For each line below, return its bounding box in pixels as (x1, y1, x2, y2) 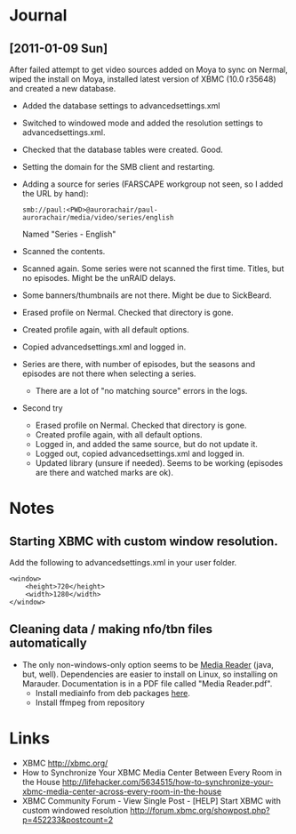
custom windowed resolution (21, 805, 129, 815)
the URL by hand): (21, 188, 89, 198)
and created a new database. (9, 84, 116, 93)
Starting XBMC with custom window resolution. (9, 533, 278, 549)
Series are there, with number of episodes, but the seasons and (21, 359, 256, 369)
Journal (9, 5, 68, 26)
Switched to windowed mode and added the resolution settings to (21, 117, 264, 128)
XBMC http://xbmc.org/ (21, 758, 108, 768)
